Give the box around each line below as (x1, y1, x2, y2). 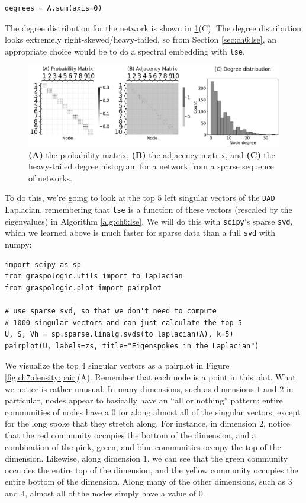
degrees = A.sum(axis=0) (5, 4, 102, 12)
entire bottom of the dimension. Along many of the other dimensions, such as (5, 475, 286, 488)
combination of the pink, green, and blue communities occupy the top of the (5, 440, 281, 453)
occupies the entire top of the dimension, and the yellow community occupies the (5, 463, 298, 476)
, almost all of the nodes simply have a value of (25, 486, 196, 499)
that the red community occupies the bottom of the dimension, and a (5, 428, 256, 441)
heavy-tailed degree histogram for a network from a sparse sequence (28, 160, 274, 172)
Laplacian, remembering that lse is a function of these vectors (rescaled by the (5, 203, 292, 216)
